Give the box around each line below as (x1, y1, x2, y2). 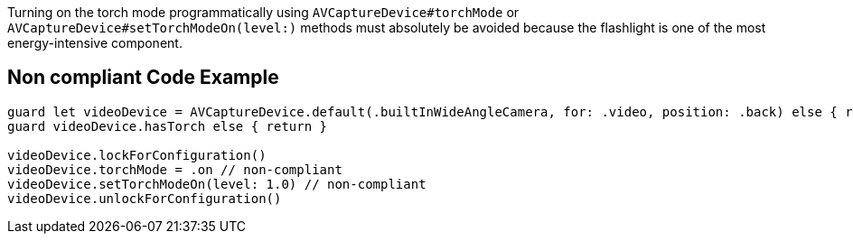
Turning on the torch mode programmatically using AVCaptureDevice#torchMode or (7, 5, 520, 20)
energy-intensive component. (7, 35, 183, 51)
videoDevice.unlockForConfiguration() (7, 190, 282, 206)
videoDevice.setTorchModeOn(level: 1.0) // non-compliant (7, 176, 426, 191)
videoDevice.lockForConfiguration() (7, 147, 267, 162)
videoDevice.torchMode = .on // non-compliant (7, 162, 342, 177)
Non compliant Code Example (7, 66, 279, 89)
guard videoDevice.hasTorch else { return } (7, 118, 328, 134)
